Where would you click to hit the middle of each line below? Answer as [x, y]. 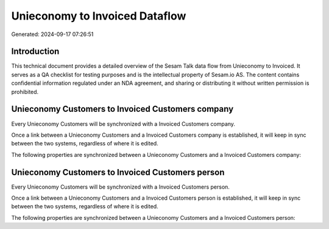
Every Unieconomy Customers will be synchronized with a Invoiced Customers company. [123, 124]
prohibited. [25, 92]
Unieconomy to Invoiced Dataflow [99, 16]
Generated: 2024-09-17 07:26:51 [52, 34]
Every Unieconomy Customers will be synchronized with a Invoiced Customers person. [120, 187]
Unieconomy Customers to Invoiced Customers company [122, 109]
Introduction [35, 52]
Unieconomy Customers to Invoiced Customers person [118, 172]
